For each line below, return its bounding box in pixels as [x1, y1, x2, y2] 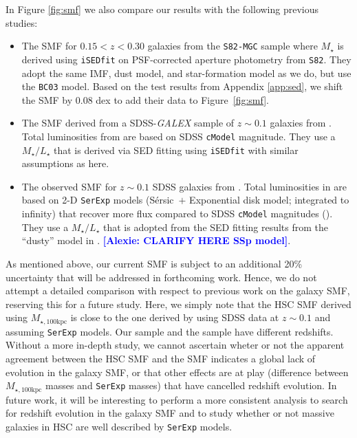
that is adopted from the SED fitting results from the [102, 219, 329, 234]
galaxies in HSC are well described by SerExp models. [6, 419, 232, 433]
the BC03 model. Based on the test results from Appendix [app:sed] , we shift [21, 79, 343, 94]
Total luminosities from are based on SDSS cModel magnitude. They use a [21, 129, 336, 143]
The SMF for [21, 39, 77, 53]
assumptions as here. [21, 156, 109, 171]
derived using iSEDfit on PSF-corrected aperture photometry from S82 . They [21, 52, 351, 66]
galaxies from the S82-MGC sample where [147, 39, 318, 53]
